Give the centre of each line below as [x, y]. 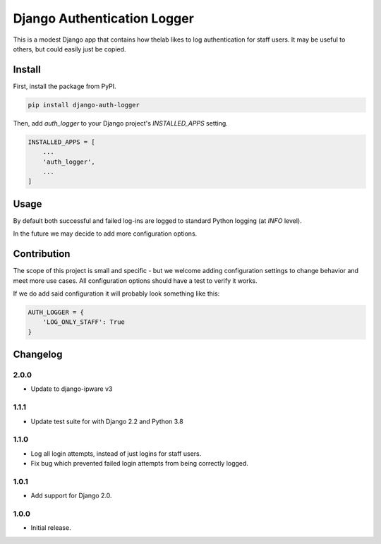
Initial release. [51, 528]
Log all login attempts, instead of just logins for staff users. [116, 453]
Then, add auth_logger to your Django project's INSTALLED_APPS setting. [121, 123]
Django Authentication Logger [103, 18]
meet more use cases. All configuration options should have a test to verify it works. [135, 280]
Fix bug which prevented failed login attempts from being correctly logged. [139, 464]
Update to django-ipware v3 [72, 389]
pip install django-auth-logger [84, 105]
